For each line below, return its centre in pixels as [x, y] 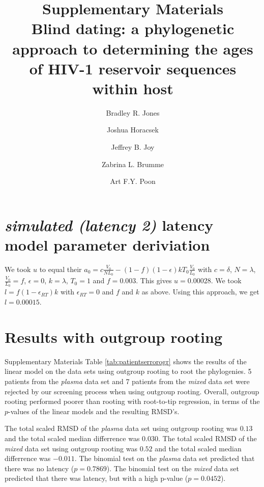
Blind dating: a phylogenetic [133, 28]
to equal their [61, 269]
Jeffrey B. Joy [133, 147]
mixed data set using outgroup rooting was [71, 448]
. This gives [154, 280]
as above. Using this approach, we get [200, 292]
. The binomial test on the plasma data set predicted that [165, 458]
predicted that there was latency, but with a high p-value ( [96, 478]
